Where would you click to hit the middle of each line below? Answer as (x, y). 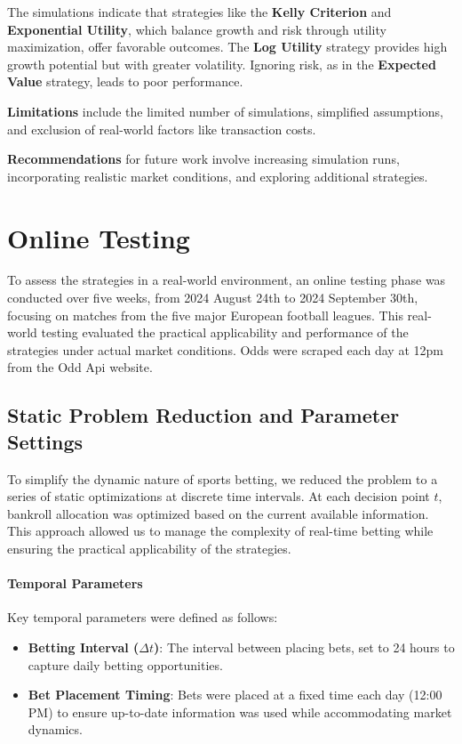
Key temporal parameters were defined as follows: (143, 617)
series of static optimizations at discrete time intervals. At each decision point (219, 496)
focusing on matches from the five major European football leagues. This (205, 315)
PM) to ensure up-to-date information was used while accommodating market (240, 712)
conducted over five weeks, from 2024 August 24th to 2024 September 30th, (213, 298)
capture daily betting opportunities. (125, 664)
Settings (45, 441)
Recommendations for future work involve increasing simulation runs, (203, 159)
